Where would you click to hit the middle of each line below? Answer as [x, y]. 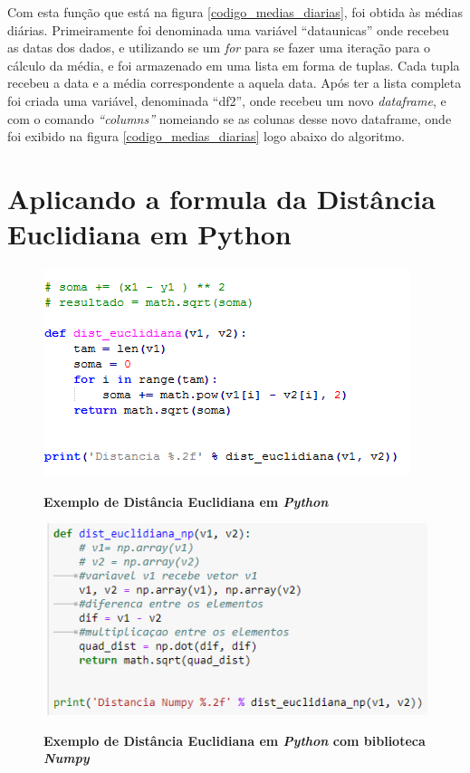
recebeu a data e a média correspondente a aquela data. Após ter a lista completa [235, 83]
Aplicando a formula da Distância [221, 198]
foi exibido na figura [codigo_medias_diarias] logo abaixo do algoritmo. [206, 136]
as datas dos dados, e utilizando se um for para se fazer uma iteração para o [219, 48]
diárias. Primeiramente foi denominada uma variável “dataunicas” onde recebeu [228, 29]
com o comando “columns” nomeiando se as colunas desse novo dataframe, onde [230, 118]
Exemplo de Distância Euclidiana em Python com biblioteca [235, 740]
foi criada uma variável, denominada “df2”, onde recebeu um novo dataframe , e [227, 100]
